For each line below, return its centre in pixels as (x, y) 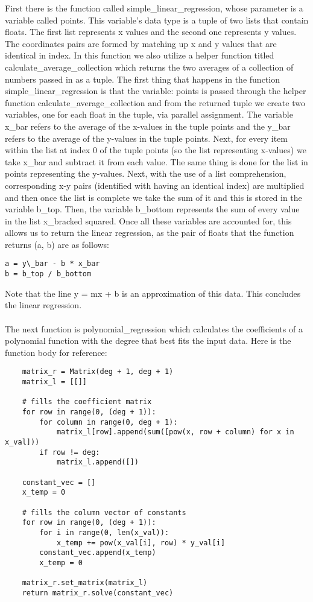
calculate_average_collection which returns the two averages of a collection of (149, 67)
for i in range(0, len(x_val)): (104, 532)
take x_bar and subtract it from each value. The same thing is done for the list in (156, 161)
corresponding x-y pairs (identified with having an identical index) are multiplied (155, 185)
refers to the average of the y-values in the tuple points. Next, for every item (146, 138)
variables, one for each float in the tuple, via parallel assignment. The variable (149, 114)
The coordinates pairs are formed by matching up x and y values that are (141, 43)
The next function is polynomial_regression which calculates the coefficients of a (154, 328)
